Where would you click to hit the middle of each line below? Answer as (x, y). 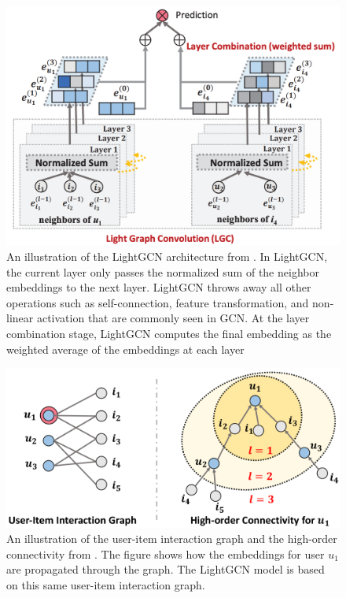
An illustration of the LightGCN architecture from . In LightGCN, (167, 256)
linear (20, 318)
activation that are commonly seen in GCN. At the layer (173, 318)
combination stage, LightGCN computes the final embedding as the (169, 334)
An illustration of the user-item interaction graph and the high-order (172, 539)
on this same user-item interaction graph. (106, 584)
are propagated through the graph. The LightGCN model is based (166, 569)
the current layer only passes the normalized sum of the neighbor (163, 271)
